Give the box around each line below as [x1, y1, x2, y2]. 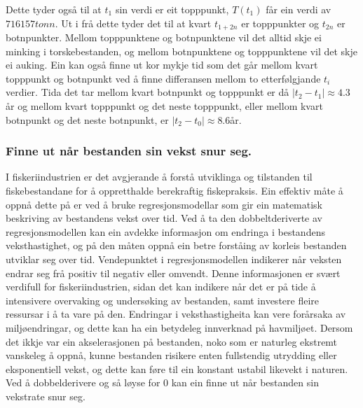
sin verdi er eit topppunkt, [115, 2, 229, 16]
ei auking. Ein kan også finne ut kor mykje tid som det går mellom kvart [6, 57, 318, 72]
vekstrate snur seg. [6, 388, 85, 403]
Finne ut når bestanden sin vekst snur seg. [6, 142, 252, 160]
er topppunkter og [241, 15, 320, 30]
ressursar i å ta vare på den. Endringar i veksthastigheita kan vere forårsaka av [6, 307, 346, 321]
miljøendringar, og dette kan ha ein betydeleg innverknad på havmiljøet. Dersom [6, 320, 353, 335]
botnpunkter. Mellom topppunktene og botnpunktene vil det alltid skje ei [6, 30, 322, 45]
